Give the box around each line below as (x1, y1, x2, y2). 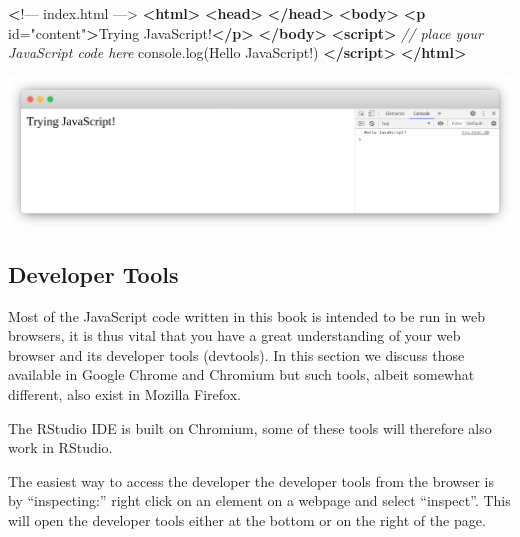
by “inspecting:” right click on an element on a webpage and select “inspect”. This (8, 490, 511, 511)
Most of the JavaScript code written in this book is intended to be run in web (8, 305, 485, 326)
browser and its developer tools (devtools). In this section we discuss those (8, 344, 465, 365)
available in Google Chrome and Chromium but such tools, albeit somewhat (8, 364, 475, 385)
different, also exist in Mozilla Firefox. (8, 384, 241, 405)
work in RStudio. (8, 437, 113, 458)
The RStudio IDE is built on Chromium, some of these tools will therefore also (8, 417, 492, 438)
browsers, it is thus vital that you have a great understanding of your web (8, 325, 461, 346)
